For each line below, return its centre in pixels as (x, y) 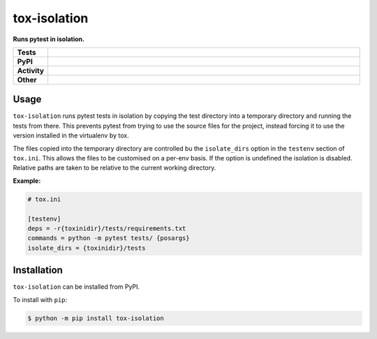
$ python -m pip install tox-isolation (96, 318)
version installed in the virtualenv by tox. (71, 135)
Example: (27, 181)
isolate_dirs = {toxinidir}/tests (87, 248)
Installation (38, 270)
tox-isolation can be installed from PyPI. (76, 287)
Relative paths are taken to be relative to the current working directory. (114, 168)
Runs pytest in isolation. (49, 39)
